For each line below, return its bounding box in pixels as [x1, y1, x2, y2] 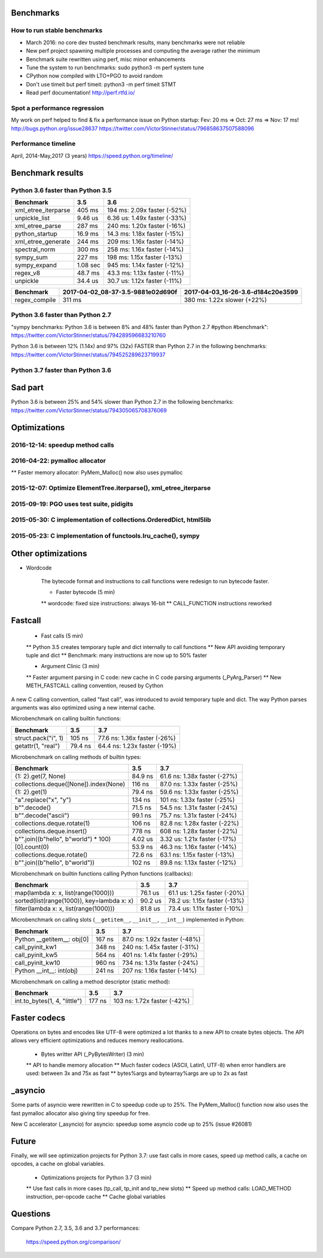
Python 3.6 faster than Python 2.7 [11, 311, 112, 319]
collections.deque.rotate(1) [14, 820, 90, 828]
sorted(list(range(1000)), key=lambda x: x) [14, 897, 134, 905]
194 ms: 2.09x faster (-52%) [106, 206, 187, 214]
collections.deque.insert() [14, 827, 87, 836]
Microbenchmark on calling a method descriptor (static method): [11, 978, 170, 985]
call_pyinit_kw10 [14, 958, 60, 967]
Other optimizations [11, 548, 87, 559]
